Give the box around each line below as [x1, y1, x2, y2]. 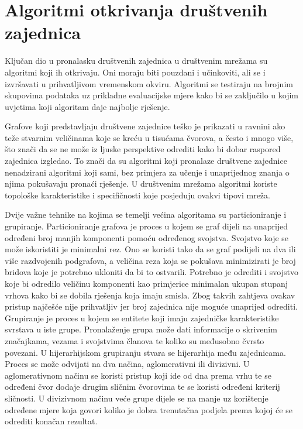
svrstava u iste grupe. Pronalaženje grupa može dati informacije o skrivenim [5, 323, 277, 335]
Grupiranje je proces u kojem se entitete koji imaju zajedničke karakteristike [5, 311, 279, 324]
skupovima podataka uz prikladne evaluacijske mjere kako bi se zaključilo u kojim [5, 89, 298, 101]
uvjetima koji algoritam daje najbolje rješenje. [5, 100, 170, 112]
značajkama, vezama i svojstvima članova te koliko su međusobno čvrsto [5, 334, 264, 346]
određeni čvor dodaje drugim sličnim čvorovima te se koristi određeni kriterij [5, 380, 280, 393]
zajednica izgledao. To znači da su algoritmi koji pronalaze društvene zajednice [5, 155, 287, 167]
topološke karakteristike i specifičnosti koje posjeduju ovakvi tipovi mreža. [5, 188, 270, 201]
